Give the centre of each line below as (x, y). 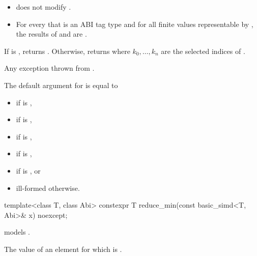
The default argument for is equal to (61, 85)
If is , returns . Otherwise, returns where (67, 51)
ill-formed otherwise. (48, 188)
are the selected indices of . (203, 51)
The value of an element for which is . (63, 249)
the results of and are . (51, 34)
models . (17, 232)
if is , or (28, 170)
